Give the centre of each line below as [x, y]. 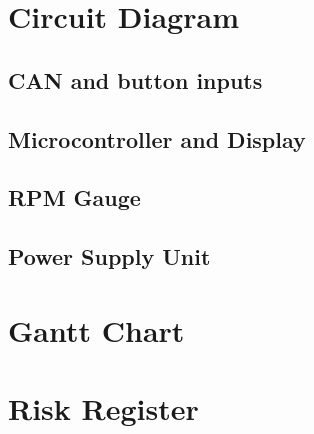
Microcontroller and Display [157, 138]
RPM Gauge [74, 197]
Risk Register [103, 408]
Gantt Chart [96, 329]
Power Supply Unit [109, 256]
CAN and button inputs [135, 79]
